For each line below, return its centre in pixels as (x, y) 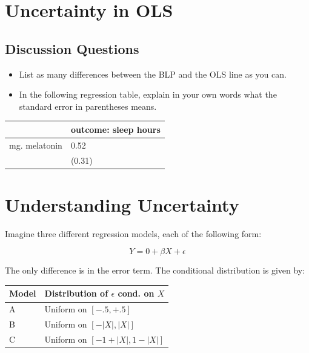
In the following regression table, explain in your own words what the (148, 94)
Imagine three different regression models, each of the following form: (133, 233)
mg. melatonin (36, 145)
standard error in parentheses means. (88, 106)
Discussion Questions (72, 48)
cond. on (136, 293)
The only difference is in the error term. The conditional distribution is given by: (155, 270)
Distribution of (76, 293)
